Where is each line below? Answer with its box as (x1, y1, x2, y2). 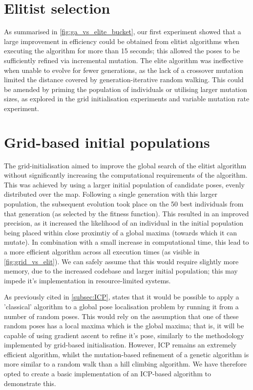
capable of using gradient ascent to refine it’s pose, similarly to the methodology (4, 330, 244, 340)
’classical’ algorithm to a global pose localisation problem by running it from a (4, 301, 239, 311)
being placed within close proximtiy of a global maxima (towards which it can (4, 227, 237, 237)
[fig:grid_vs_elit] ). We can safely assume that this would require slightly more (4, 256, 239, 266)
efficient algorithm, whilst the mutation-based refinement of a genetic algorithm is (4, 349, 249, 359)
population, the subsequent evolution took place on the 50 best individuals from (4, 198, 244, 208)
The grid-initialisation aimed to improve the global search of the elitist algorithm (4, 160, 247, 170)
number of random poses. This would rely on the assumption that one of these (4, 311, 239, 321)
